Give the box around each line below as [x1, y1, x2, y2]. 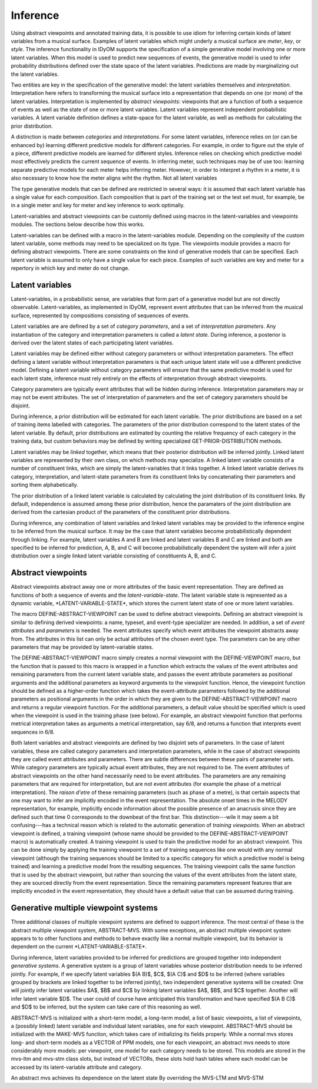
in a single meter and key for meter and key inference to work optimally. [11, 202, 185, 209]
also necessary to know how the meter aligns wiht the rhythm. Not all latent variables [11, 174, 217, 182]
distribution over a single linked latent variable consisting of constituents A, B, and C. [11, 552, 217, 559]
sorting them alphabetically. [11, 482, 79, 489]
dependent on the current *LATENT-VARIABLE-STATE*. [11, 943, 147, 950]
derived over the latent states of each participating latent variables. [11, 339, 174, 346]
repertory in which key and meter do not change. [11, 265, 130, 272]
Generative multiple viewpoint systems [11, 903, 158, 913]
